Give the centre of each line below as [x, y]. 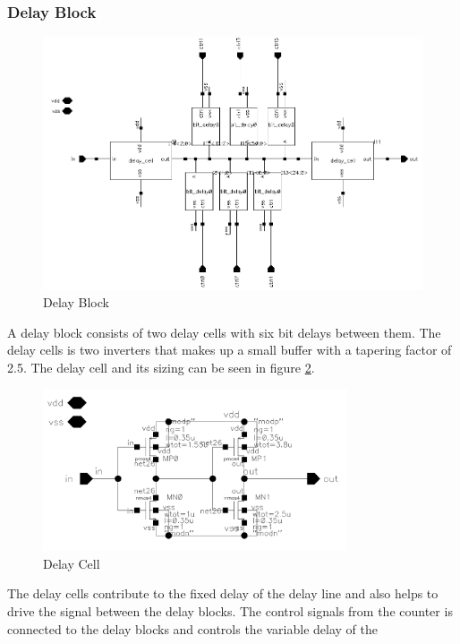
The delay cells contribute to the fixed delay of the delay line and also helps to [223, 593]
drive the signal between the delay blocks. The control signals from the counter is [230, 610]
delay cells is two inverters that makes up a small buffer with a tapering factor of [230, 350]
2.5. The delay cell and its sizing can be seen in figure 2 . [161, 367]
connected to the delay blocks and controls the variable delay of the [192, 628]
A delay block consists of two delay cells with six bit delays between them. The [224, 332]
